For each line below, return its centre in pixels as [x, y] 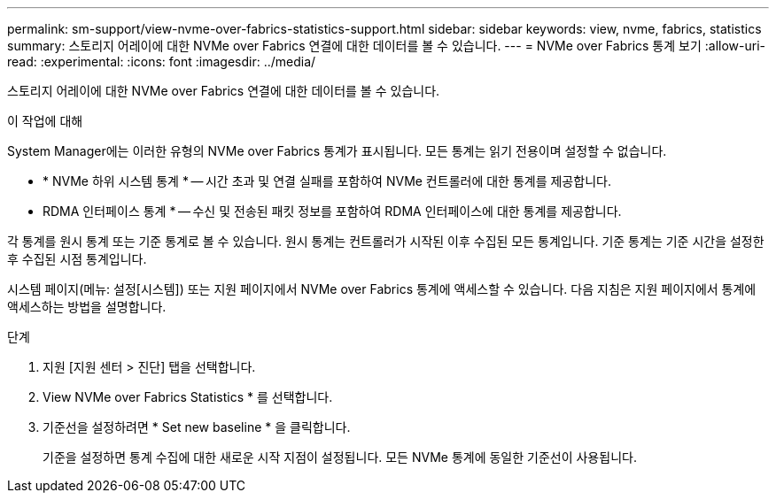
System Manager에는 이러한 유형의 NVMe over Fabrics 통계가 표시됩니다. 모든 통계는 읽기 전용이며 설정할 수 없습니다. [337, 151]
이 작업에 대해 [45, 121]
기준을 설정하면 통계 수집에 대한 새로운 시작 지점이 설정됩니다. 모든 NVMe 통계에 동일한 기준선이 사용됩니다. [340, 457]
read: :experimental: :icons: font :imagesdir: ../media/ [162, 62]
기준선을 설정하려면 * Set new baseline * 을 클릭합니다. [197, 427]
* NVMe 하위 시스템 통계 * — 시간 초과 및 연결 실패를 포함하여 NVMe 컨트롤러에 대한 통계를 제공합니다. [327, 181]
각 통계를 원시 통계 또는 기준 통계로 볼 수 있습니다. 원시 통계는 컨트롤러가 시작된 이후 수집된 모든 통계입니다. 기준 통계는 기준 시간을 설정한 [386, 241]
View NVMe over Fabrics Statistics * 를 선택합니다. [188, 397]
